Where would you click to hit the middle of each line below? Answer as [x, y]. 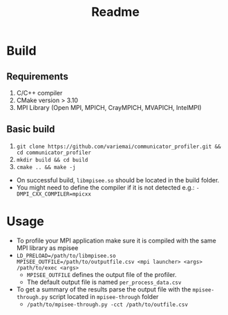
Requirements [37, 76]
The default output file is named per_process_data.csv [104, 282]
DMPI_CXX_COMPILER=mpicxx [54, 194]
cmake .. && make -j [46, 167]
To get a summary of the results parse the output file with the [104, 289]
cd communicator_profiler [54, 153]
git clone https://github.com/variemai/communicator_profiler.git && [119, 146]
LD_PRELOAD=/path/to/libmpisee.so [66, 256]
